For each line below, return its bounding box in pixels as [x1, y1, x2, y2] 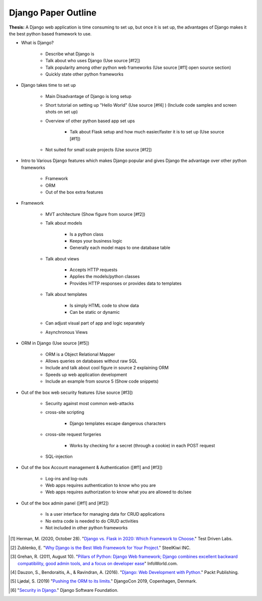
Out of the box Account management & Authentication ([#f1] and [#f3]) [21, 465, 163, 471]
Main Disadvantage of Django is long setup [45, 93, 131, 99]
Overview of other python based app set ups [45, 118, 135, 124]
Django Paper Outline [9, 7, 97, 18]
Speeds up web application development [45, 372, 127, 377]
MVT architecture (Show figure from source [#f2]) [45, 211, 146, 217]
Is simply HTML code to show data [69, 302, 139, 308]
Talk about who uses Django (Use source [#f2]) [45, 58, 141, 64]
